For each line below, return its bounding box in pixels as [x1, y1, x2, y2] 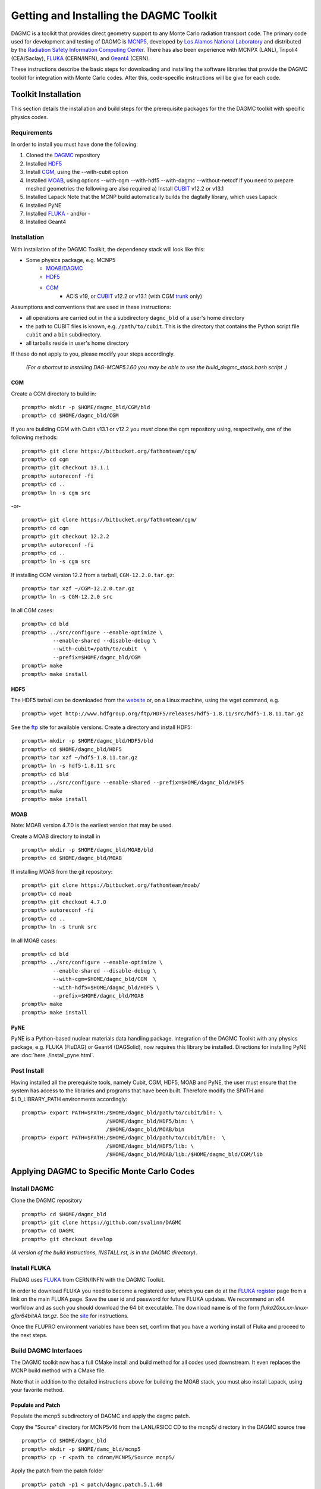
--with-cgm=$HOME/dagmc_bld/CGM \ [52, 976, 157, 983]
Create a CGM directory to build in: [11, 390, 96, 397]
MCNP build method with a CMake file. [11, 1367, 106, 1374]
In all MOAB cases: [11, 937, 58, 944]
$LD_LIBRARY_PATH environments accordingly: [11, 1095, 128, 1102]
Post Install [11, 1066, 44, 1074]
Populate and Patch [11, 1401, 61, 1409]
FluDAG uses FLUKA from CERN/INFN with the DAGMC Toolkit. [11, 1276, 165, 1284]
